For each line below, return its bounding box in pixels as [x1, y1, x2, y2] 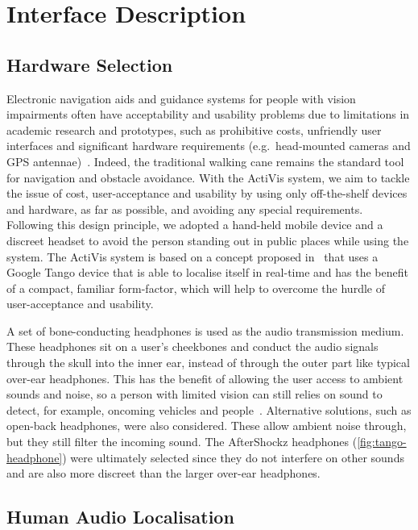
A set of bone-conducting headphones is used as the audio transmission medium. [6, 322, 404, 339]
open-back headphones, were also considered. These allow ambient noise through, [6, 417, 407, 434]
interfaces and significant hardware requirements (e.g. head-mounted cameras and [6, 137, 411, 154]
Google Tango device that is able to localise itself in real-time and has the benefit [6, 264, 408, 281]
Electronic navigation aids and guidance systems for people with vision [6, 90, 356, 106]
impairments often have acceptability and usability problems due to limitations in [6, 106, 410, 123]
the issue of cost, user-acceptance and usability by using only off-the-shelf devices [6, 185, 408, 202]
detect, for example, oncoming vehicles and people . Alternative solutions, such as [6, 401, 412, 418]
